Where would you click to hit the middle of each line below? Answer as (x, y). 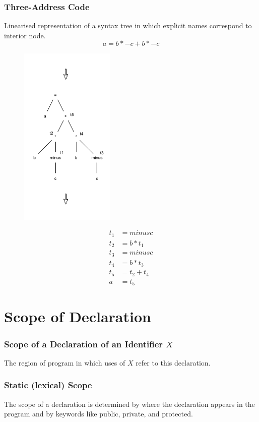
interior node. (25, 35)
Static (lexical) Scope (48, 385)
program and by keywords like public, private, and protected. (99, 414)
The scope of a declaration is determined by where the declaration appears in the (129, 404)
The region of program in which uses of (65, 362)
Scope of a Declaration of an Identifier (84, 344)
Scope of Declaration (78, 316)
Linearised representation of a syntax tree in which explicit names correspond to (128, 25)
